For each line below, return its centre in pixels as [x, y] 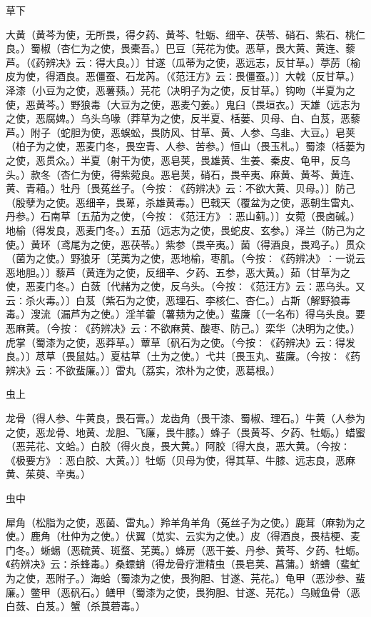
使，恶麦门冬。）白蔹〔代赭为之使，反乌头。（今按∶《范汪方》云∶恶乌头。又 [185, 286]
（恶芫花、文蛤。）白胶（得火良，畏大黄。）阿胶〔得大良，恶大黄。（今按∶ [178, 446]
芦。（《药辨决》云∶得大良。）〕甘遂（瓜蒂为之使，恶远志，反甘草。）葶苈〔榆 [183, 62]
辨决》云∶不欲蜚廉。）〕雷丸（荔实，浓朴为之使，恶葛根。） [143, 370]
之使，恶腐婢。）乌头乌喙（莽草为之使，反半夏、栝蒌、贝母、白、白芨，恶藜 [183, 118]
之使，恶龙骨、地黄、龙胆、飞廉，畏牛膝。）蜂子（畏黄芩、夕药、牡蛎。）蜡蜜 [185, 432]
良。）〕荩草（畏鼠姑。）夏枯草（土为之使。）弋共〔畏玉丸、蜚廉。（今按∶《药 [183, 356]
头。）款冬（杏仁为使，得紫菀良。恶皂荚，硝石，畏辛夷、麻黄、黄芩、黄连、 [183, 174]
